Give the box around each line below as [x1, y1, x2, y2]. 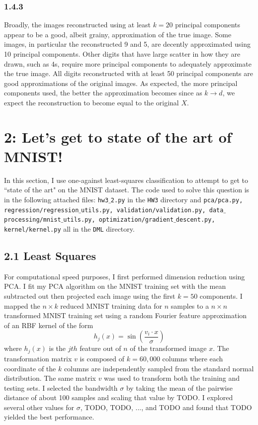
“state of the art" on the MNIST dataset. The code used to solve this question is [4, 184, 250, 195]
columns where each [162, 353, 223, 363]
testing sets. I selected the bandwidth [4, 382, 118, 393]
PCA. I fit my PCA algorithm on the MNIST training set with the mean [4, 281, 226, 291]
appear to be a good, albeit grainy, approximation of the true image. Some [4, 29, 232, 39]
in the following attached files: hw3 [4, 194, 109, 205]
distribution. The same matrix [4, 373, 96, 383]
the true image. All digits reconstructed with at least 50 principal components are [4, 68, 253, 79]
